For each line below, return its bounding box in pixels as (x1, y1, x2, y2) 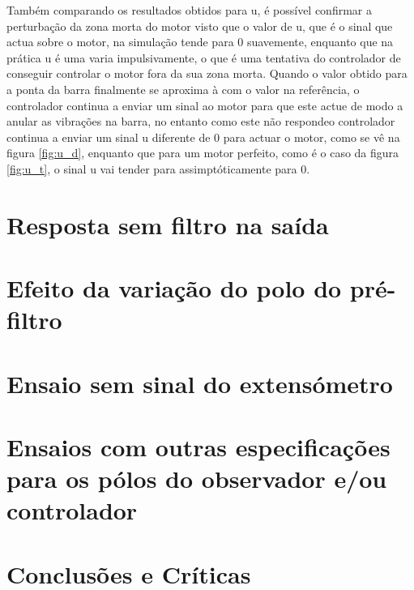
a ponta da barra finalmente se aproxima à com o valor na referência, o (6, 80, 360, 97)
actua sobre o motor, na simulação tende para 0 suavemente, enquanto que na (6, 33, 394, 50)
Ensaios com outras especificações (6, 430, 391, 464)
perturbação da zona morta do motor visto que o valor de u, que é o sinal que (6, 17, 393, 34)
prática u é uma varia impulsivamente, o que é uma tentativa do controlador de (6, 49, 401, 66)
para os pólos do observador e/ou (6, 462, 387, 495)
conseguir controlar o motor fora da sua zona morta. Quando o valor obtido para (6, 65, 408, 82)
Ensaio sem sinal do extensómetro (6, 366, 393, 400)
